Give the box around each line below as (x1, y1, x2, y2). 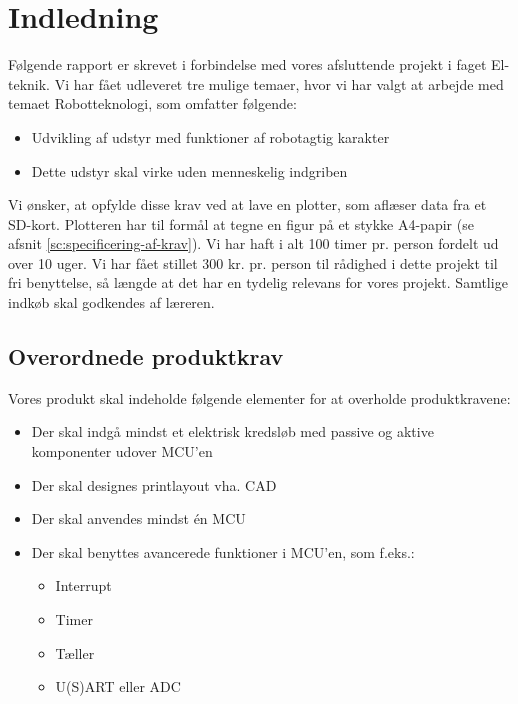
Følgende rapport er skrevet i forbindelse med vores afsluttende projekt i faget (8, 54, 487, 75)
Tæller (55, 642, 95, 663)
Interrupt (55, 575, 112, 596)
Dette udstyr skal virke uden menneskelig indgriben (31, 160, 348, 181)
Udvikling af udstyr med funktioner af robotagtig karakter (31, 126, 390, 147)
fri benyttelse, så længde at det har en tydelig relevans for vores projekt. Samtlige (8, 272, 508, 293)
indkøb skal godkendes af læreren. (8, 292, 215, 313)
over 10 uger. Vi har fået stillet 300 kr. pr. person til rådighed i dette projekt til (8, 252, 498, 273)
